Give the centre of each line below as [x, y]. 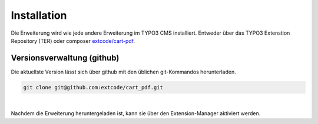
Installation [39, 15]
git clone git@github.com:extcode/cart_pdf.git [93, 87]
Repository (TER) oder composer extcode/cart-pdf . [73, 41]
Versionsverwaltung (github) [65, 58]
